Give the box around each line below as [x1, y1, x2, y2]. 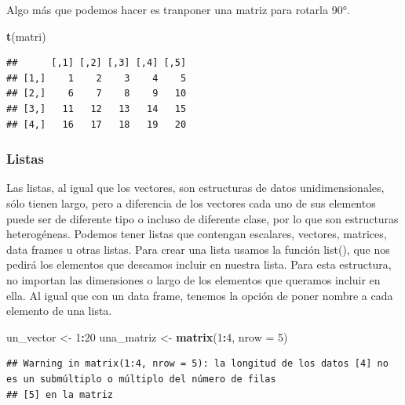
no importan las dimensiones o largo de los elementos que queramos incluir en [6, 271, 381, 287]
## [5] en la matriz [6, 389, 114, 400]
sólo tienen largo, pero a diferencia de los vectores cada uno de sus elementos [6, 194, 376, 211]
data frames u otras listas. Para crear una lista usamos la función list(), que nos [6, 240, 390, 257]
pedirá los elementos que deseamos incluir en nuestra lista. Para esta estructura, [6, 256, 392, 273]
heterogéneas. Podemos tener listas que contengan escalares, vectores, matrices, [6, 226, 387, 242]
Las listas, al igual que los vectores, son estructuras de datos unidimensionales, [6, 179, 385, 196]
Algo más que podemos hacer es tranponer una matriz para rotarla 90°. [6, 2, 350, 17]
